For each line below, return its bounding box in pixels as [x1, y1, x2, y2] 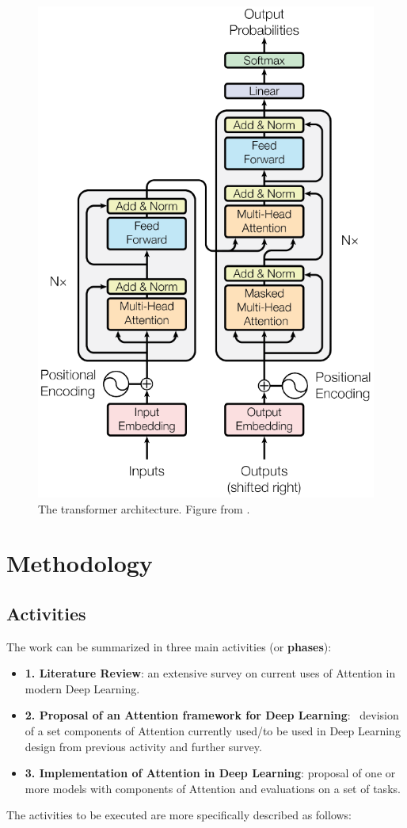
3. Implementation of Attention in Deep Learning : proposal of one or [25, 765, 396, 781]
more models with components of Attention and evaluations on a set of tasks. [25, 780, 401, 796]
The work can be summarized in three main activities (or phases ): [6, 638, 332, 654]
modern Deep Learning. [25, 680, 140, 696]
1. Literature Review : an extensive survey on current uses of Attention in [25, 665, 396, 681]
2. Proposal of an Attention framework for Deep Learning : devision [25, 707, 399, 723]
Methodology [6, 547, 153, 579]
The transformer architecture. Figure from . [38, 500, 250, 517]
